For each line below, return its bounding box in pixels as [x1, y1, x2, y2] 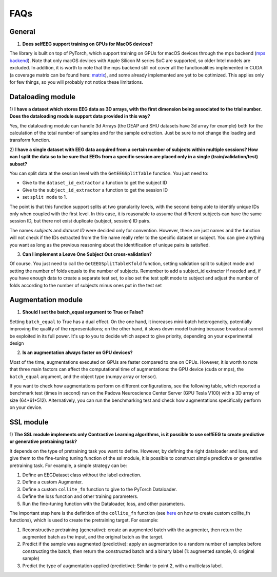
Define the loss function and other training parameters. [22, 493, 138, 499]
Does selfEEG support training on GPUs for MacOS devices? [22, 41, 153, 47]
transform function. [9, 137, 51, 143]
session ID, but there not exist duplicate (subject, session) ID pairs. [9, 218, 151, 224]
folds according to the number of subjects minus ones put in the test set [9, 282, 162, 288]
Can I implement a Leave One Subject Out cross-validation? [22, 251, 152, 257]
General [9, 27, 36, 36]
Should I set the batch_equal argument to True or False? [22, 309, 144, 315]
